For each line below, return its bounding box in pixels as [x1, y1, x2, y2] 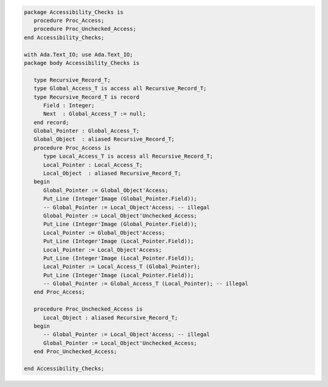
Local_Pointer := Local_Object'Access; [43, 246, 162, 253]
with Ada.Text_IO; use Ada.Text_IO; [24, 51, 134, 58]
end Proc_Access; [33, 289, 85, 295]
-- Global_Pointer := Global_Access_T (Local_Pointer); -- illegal [43, 280, 248, 288]
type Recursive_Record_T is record [33, 93, 140, 100]
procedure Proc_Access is [33, 144, 111, 151]
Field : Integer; [43, 102, 95, 109]
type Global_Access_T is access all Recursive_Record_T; [33, 85, 207, 92]
